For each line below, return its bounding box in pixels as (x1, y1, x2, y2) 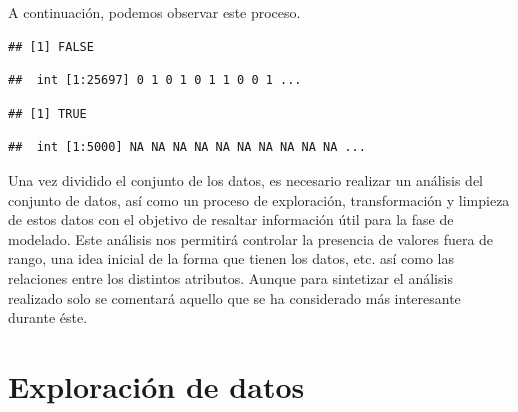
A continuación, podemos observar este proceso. (8, 2, 301, 22)
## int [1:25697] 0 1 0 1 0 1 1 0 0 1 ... (8, 73, 302, 88)
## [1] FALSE (8, 39, 94, 54)
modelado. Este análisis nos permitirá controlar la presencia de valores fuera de (8, 228, 494, 249)
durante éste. (8, 307, 88, 328)
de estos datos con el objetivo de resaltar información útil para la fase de (8, 209, 454, 230)
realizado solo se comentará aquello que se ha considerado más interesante (8, 287, 461, 308)
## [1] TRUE (8, 106, 87, 121)
